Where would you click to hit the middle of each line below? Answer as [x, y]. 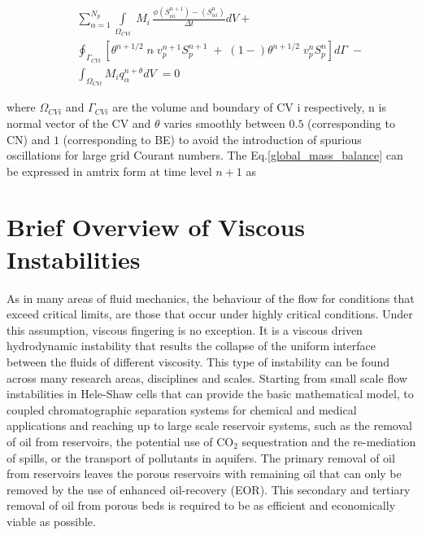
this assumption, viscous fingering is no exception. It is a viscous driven [185, 329]
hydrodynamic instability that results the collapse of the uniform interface [191, 346]
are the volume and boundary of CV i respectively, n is [249, 107]
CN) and [28, 139]
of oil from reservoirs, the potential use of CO [120, 441]
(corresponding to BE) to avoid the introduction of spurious [212, 139]
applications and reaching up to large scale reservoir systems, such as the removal [209, 425]
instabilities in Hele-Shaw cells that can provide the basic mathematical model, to [210, 394]
